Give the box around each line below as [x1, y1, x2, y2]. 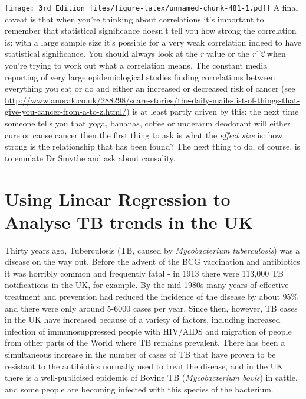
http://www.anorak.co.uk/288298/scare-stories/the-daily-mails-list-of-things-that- [5, 93, 300, 106]
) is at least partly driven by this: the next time [126, 105, 299, 118]
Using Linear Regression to [5, 186, 231, 210]
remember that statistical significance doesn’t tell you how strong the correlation [5, 24, 297, 37]
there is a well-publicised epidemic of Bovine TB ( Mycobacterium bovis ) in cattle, [5, 371, 298, 384]
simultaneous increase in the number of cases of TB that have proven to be [5, 348, 276, 361]
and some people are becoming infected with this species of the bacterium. [5, 382, 274, 395]
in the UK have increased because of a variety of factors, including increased [5, 313, 281, 326]
